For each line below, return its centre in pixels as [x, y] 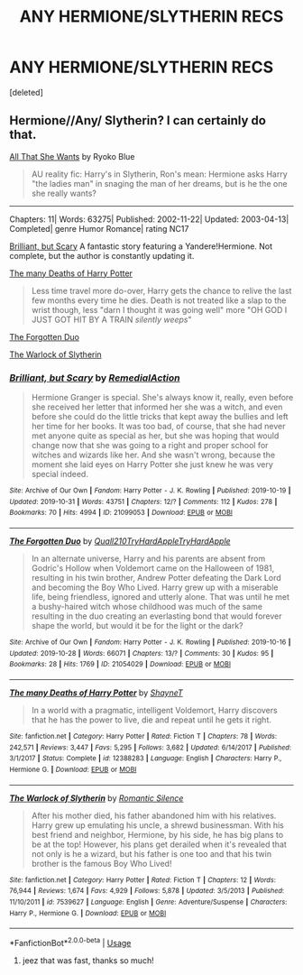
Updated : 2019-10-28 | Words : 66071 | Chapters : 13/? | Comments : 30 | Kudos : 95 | [142, 653]
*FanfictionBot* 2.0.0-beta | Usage [70, 942]
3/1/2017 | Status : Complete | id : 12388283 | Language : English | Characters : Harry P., [146, 759]
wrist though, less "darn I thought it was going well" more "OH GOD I [159, 309]
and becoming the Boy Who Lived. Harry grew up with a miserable [155, 587]
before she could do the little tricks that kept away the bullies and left [160, 417]
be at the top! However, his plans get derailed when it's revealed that [159, 844]
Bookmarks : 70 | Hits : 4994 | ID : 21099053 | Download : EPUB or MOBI [121, 513]
